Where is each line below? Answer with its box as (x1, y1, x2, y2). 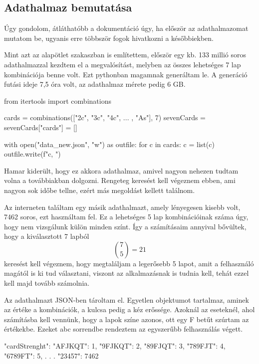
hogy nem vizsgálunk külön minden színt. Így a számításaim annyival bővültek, (4, 221, 247, 231)
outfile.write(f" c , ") (4, 149, 61, 159)
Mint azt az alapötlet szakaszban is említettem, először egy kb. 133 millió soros (4, 49, 247, 60)
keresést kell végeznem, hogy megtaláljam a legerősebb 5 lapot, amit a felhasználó (4, 258, 254, 268)
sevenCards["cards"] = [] (4, 122, 77, 132)
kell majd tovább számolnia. (4, 278, 90, 288)
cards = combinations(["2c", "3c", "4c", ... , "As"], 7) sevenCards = (4, 112, 206, 123)
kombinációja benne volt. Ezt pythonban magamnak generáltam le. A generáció (4, 69, 248, 79)
